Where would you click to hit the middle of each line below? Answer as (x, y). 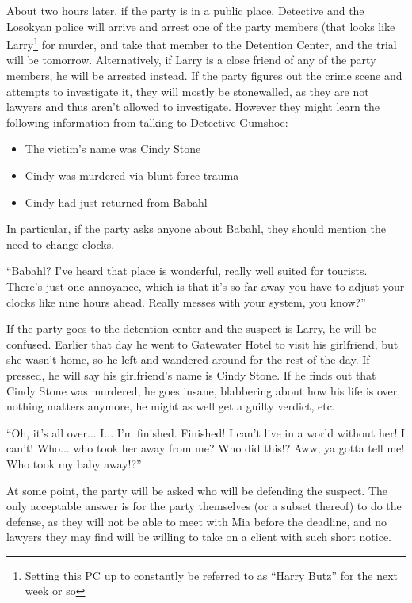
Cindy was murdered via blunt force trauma (132, 175)
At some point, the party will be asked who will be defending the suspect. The (197, 490)
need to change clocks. (61, 244)
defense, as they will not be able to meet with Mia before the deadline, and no (197, 521)
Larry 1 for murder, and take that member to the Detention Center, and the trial (202, 43)
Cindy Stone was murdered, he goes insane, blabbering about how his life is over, (204, 390)
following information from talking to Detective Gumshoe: (147, 122)
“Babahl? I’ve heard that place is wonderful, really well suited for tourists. (187, 271)
